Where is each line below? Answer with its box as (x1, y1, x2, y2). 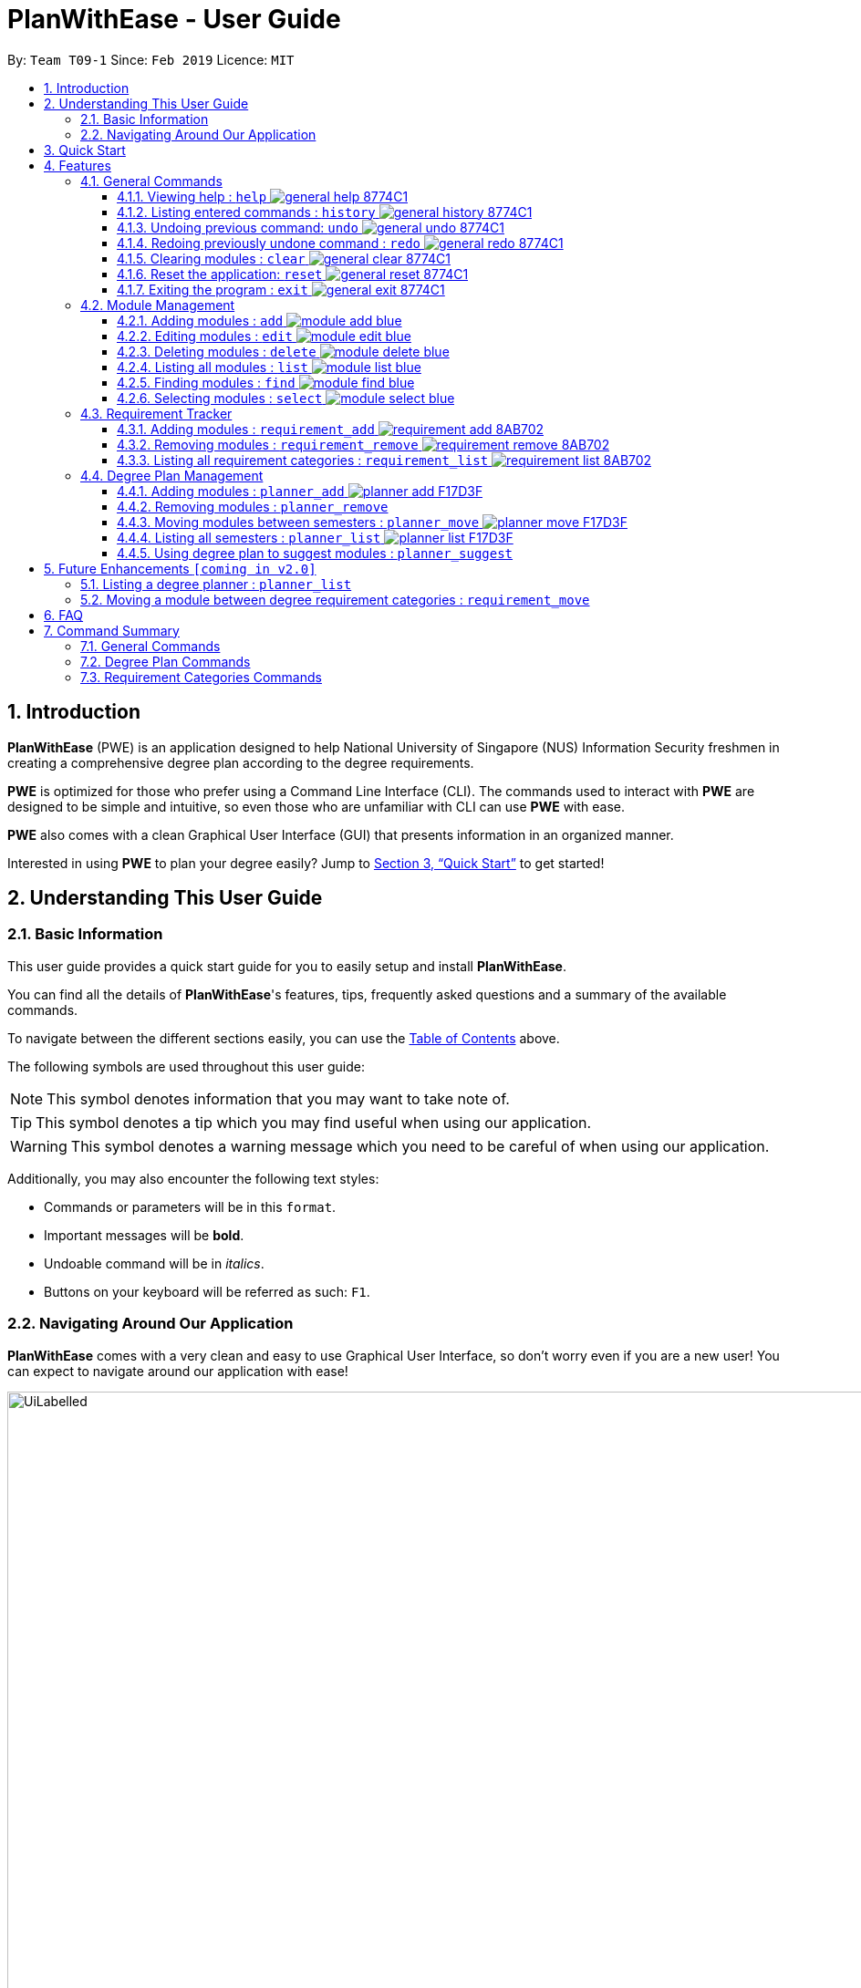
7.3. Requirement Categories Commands (80, 668, 322, 685)
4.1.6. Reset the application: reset (117, 265, 323, 282)
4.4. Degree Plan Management (80, 467, 264, 483)
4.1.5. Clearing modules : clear (117, 250, 306, 266)
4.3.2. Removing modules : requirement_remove (117, 436, 419, 452)
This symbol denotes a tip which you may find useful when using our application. (36, 1113, 592, 1132)
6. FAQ (44, 606, 84, 623)
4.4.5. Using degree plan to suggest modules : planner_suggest (117, 544, 513, 561)
